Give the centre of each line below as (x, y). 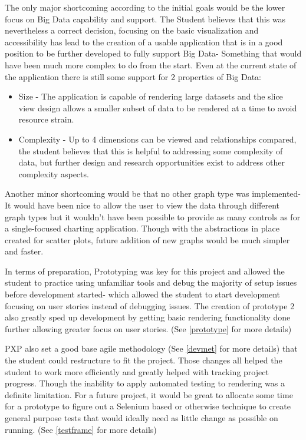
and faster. (24, 251)
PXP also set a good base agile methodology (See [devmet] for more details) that (151, 348)
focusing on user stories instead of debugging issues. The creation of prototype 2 (150, 305)
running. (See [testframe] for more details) (81, 429)
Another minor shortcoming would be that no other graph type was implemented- (153, 193)
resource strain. (46, 119)
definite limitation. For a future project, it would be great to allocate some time (149, 394)
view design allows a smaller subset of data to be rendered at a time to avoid (158, 107)
